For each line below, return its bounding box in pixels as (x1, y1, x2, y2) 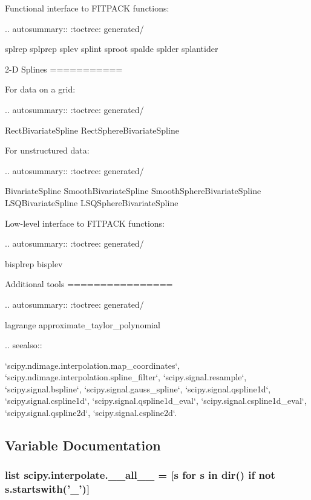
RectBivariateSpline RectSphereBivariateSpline (5, 123, 179, 136)
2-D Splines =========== (5, 62, 123, 75)
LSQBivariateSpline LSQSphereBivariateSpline (5, 196, 178, 209)
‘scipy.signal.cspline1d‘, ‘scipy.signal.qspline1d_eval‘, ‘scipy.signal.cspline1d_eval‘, (5, 394, 307, 407)
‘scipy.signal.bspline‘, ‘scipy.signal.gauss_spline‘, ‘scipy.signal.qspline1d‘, (5, 382, 271, 395)
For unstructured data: (5, 144, 90, 157)
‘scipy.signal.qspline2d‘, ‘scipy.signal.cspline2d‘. (5, 406, 177, 419)
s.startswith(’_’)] (5, 481, 90, 496)
